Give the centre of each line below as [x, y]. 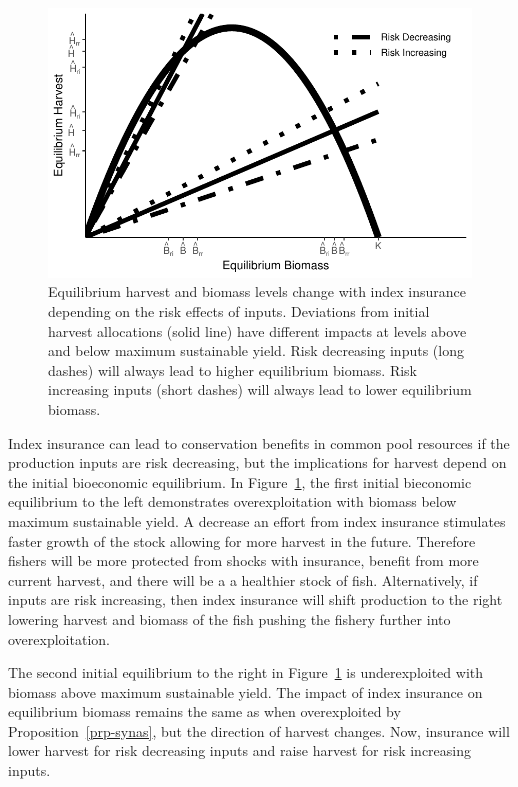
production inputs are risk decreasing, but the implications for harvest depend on [257, 462]
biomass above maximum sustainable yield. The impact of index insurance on [245, 691]
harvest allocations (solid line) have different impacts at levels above [257, 330]
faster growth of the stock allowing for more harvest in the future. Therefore [242, 540]
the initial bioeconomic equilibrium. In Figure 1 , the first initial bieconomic [240, 481]
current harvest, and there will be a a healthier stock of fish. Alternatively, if [243, 579]
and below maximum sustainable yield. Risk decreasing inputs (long [256, 350]
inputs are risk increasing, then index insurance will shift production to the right [255, 599]
